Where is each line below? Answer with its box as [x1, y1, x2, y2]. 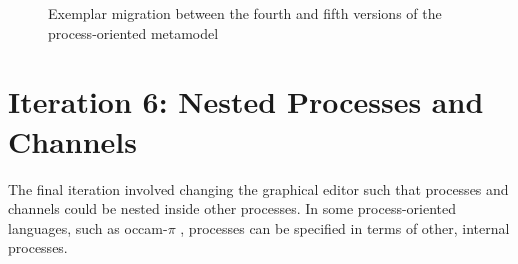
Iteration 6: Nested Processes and [8, 81, 484, 122]
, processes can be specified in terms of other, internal [180, 217, 510, 238]
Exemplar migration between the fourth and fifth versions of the [48, 3, 442, 23]
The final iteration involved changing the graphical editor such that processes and [8, 178, 509, 199]
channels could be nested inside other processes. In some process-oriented [8, 198, 457, 219]
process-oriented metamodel [48, 22, 219, 43]
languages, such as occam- [8, 217, 168, 238]
